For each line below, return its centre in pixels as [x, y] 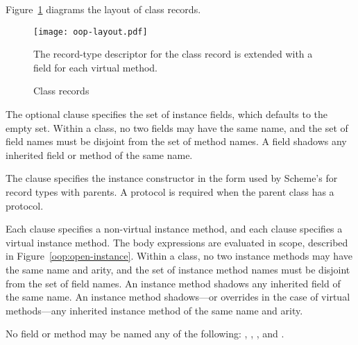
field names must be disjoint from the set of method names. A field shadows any [176, 141]
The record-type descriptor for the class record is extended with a [173, 54]
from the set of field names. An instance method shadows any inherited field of [173, 283]
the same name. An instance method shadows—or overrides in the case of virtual [178, 297]
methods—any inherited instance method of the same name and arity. [154, 310]
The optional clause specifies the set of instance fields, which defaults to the [167, 114]
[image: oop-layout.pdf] [91, 32]
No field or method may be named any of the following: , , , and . [145, 334]
